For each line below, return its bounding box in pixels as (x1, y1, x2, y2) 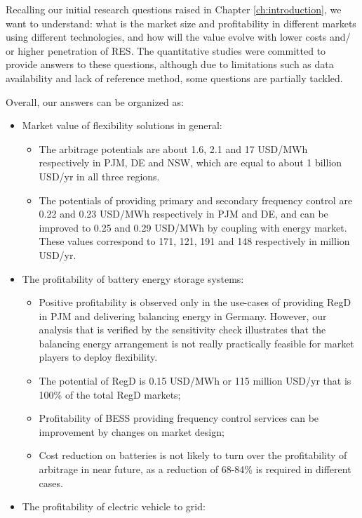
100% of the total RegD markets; (39, 387, 181, 401)
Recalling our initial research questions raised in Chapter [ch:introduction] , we (6, 2, 342, 16)
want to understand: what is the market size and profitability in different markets (6, 15, 356, 30)
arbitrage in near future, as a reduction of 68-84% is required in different (39, 462, 351, 477)
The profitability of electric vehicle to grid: (22, 499, 206, 514)
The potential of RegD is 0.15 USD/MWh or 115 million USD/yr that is (39, 373, 351, 388)
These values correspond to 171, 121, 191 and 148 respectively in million (39, 234, 350, 248)
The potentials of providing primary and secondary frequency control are (39, 192, 353, 207)
